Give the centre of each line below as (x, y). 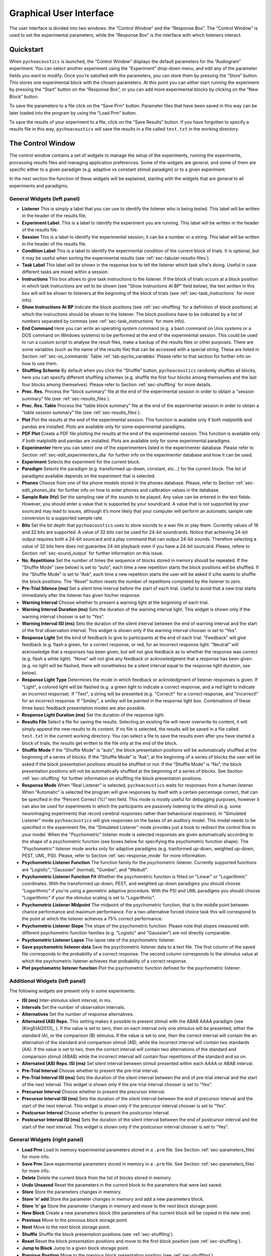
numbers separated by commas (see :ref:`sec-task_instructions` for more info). (104, 321)
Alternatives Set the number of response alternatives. (78, 1014)
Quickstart (26, 49)
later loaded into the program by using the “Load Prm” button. (73, 113)
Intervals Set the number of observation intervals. (74, 1007)
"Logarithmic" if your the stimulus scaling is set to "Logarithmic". (89, 898)
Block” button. (24, 96)
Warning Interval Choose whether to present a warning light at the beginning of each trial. (115, 602)
